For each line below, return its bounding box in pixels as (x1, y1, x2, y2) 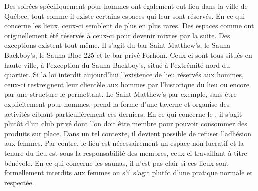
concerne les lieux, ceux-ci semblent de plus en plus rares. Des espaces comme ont (4, 20, 254, 31)
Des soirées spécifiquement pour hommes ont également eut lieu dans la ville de (4, 1, 248, 11)
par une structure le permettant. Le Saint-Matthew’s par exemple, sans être (4, 89, 237, 99)
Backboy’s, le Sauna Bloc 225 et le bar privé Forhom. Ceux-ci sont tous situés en (4, 49, 252, 60)
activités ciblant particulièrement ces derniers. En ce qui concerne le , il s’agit (4, 108, 242, 119)
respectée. (4, 177, 34, 187)
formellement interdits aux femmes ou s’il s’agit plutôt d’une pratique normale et (4, 167, 253, 178)
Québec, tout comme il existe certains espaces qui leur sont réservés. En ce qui (4, 10, 245, 21)
